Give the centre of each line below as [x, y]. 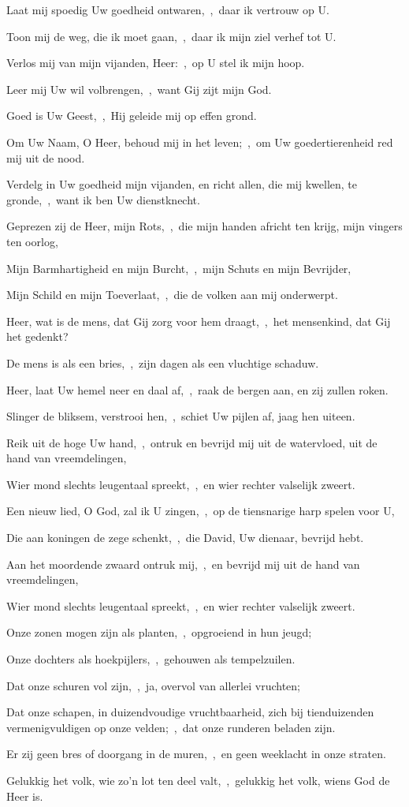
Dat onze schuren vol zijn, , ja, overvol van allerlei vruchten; [153, 685]
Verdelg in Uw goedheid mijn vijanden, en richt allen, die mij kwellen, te [182, 184]
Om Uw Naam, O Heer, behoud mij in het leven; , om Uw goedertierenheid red [200, 142]
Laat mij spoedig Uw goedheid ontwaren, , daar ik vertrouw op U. [168, 9]
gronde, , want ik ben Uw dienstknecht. [103, 199]
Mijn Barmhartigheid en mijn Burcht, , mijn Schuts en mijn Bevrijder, [179, 268]
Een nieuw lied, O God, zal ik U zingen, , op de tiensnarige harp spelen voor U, [201, 511]
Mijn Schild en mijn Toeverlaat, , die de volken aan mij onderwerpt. [172, 295]
